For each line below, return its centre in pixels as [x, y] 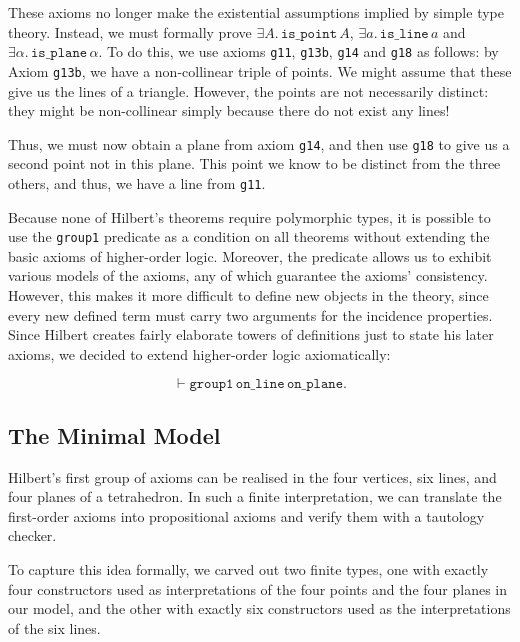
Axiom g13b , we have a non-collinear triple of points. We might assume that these [260, 70]
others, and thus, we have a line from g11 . [137, 182]
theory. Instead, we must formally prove [130, 31]
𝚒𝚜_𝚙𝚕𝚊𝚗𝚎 [59, 53]
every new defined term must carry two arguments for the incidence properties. [250, 314]
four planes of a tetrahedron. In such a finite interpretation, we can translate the [255, 496]
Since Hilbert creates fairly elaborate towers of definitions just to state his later [251, 334]
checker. [32, 535]
